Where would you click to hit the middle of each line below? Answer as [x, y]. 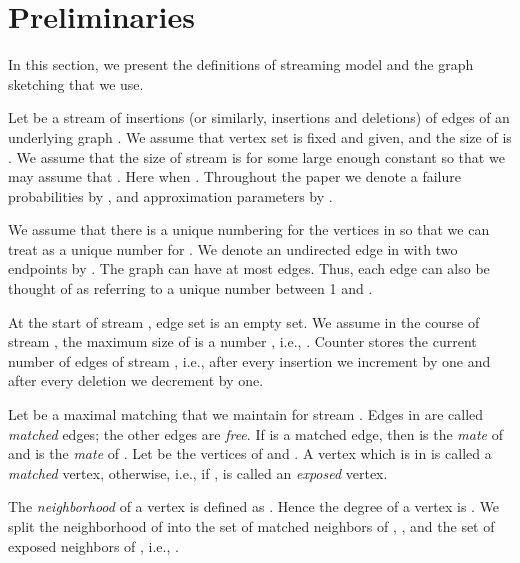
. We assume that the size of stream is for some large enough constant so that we [256, 156]
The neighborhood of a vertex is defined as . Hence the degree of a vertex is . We [254, 506]
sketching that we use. [76, 83]
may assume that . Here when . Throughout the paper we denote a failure [234, 176]
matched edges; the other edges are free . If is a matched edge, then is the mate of [255, 433]
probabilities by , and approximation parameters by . [170, 195]
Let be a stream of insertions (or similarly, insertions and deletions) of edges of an [259, 117]
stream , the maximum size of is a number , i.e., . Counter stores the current [242, 341]
